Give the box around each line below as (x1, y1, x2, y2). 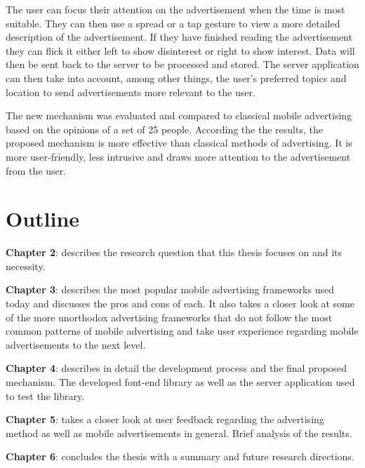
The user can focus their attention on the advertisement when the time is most (6, 2, 345, 16)
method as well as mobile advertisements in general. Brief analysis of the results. (6, 425, 352, 440)
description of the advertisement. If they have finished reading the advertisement (6, 29, 352, 44)
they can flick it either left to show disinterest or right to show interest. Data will (6, 43, 355, 58)
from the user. (6, 163, 67, 178)
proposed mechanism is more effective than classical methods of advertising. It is (6, 135, 352, 150)
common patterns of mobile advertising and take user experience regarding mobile (6, 323, 359, 338)
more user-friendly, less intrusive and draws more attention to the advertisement (6, 149, 351, 163)
